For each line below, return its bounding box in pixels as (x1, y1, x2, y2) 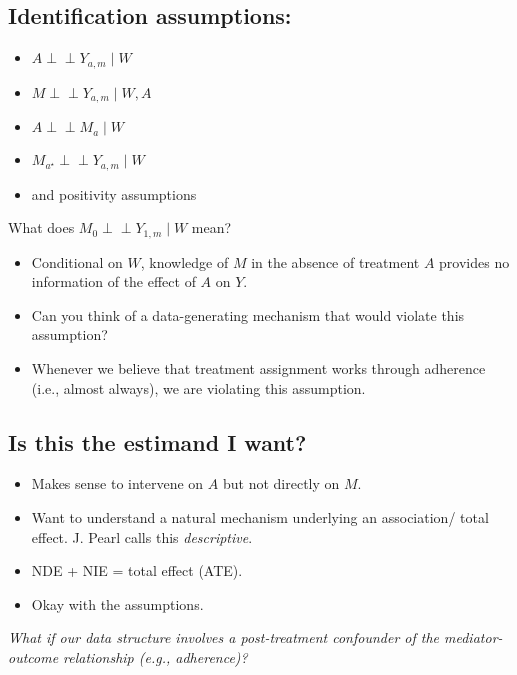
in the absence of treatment (251, 251, 420, 272)
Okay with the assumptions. (31, 593, 204, 614)
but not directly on (222, 473, 340, 494)
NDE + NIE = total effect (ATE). (31, 560, 243, 581)
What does (8, 217, 75, 238)
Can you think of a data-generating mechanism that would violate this (31, 304, 465, 325)
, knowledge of (140, 251, 229, 272)
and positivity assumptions (31, 183, 197, 204)
